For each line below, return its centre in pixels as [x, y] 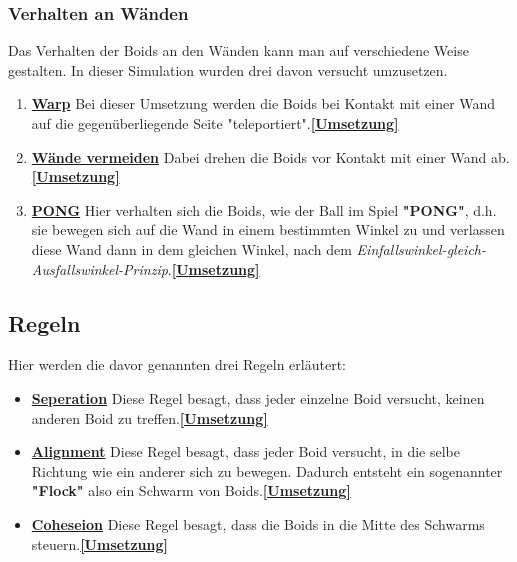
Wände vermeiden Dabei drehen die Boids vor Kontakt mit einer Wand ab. [270, 156]
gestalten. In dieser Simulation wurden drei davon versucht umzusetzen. [228, 69]
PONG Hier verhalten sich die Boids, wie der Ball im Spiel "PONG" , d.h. [264, 209]
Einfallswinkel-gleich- [421, 248]
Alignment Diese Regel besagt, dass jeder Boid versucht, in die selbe [246, 451]
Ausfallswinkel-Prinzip [99, 268]
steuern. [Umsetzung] [99, 543]
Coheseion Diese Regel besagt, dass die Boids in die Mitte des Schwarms [258, 523]
